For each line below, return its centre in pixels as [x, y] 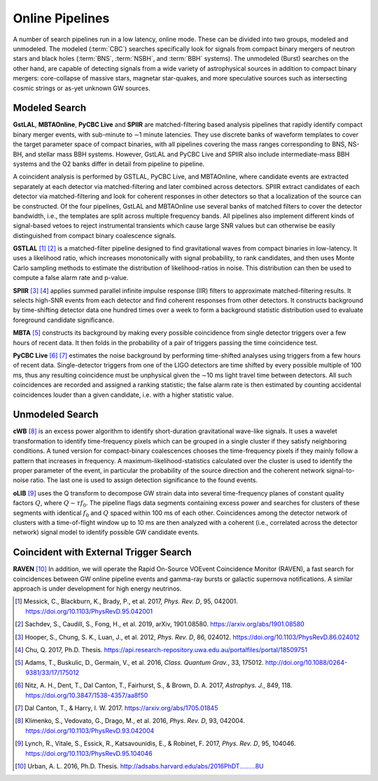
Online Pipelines [61, 18]
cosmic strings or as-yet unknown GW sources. [82, 88]
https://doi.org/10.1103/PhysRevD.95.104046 [89, 753]
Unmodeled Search [56, 415]
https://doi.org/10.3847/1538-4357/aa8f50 [87, 695]
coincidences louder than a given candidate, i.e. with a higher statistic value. [123, 395]
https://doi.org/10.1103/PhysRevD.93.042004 [90, 731]
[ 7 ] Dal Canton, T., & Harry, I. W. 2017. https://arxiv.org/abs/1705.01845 [117, 708]
